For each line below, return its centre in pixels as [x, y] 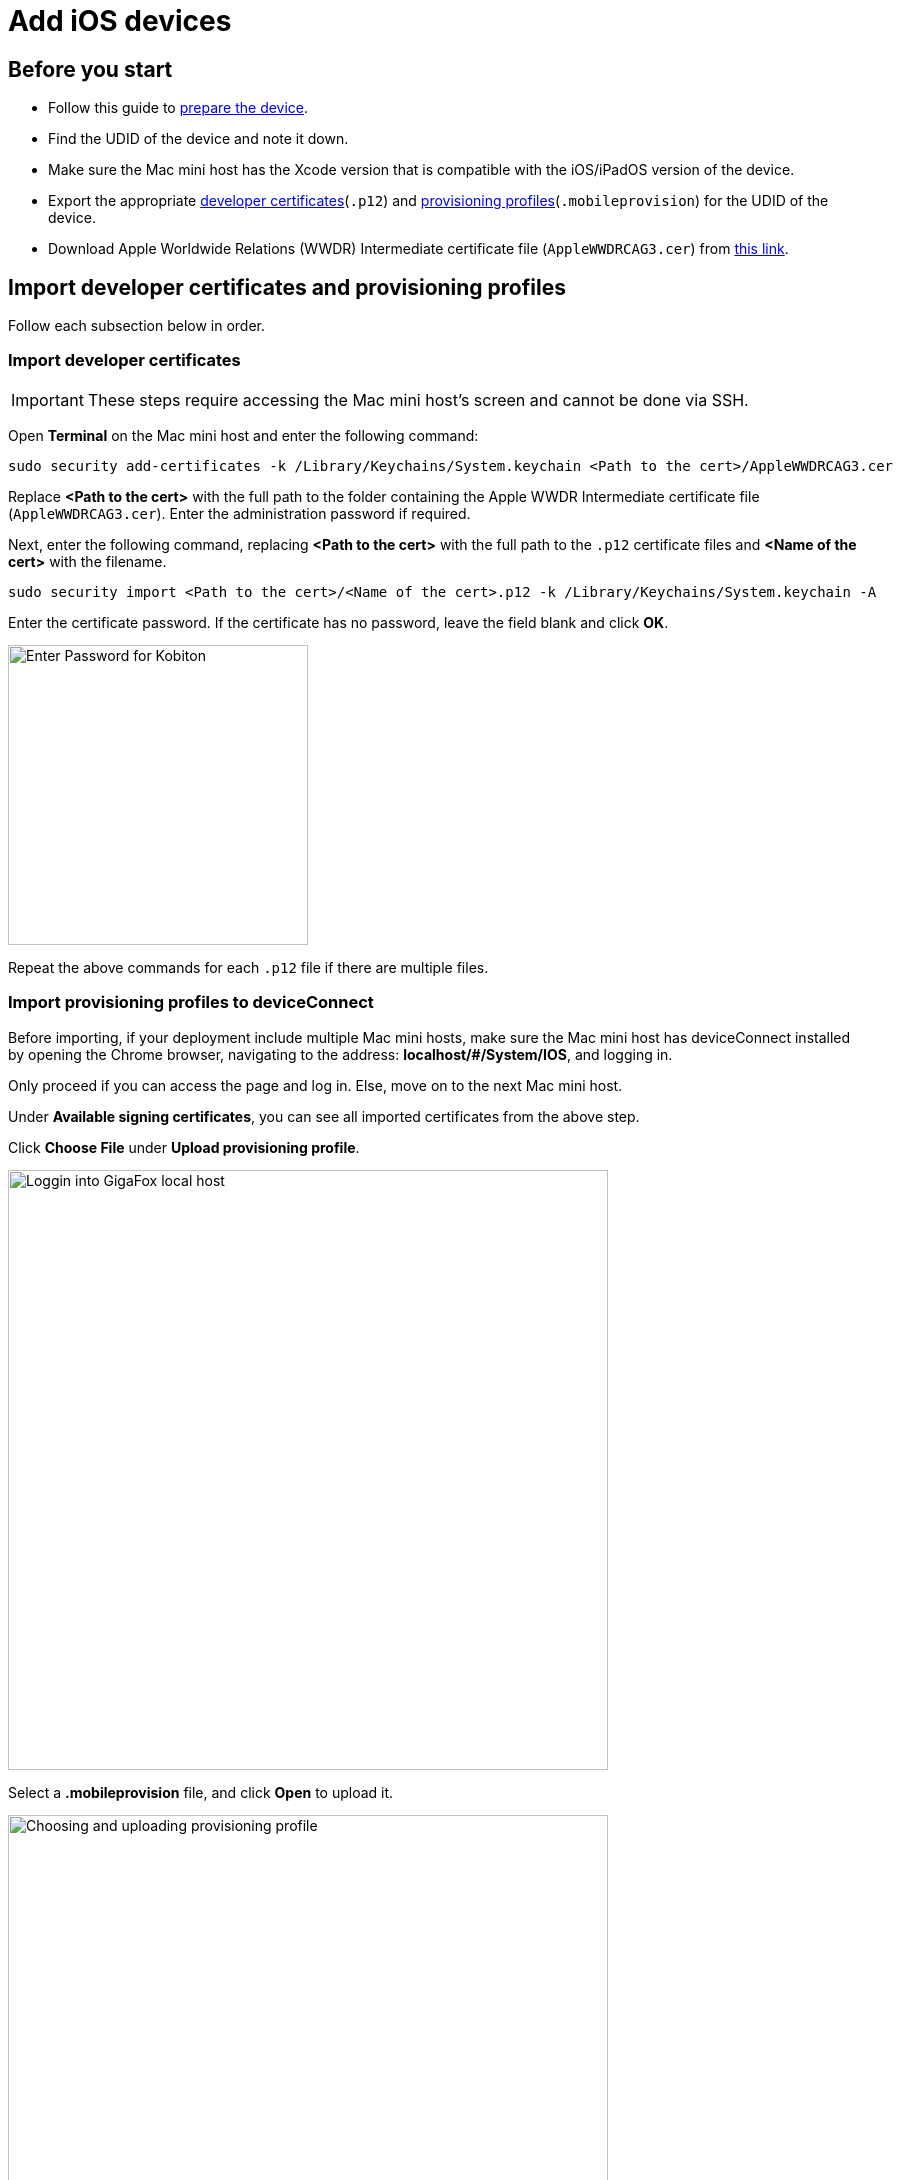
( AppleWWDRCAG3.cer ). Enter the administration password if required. [239, 513]
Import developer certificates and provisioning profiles [287, 287]
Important [47, 399]
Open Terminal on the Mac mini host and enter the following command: [243, 435]
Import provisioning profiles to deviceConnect [191, 1002]
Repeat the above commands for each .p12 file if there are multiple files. [248, 967]
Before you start [90, 69]
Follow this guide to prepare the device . [178, 108]
